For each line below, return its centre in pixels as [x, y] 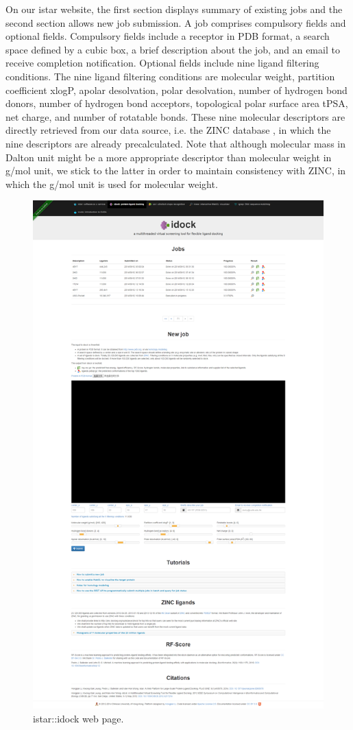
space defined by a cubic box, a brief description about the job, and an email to [173, 49]
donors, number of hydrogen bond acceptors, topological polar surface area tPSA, [177, 103]
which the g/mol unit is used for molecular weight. [112, 184]
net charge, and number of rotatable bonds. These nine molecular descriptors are [175, 116]
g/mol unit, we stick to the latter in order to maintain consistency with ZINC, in [176, 170]
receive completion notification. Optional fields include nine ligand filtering [162, 63]
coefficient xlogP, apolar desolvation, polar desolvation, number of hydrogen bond [176, 90]
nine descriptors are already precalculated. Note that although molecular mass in [175, 143]
